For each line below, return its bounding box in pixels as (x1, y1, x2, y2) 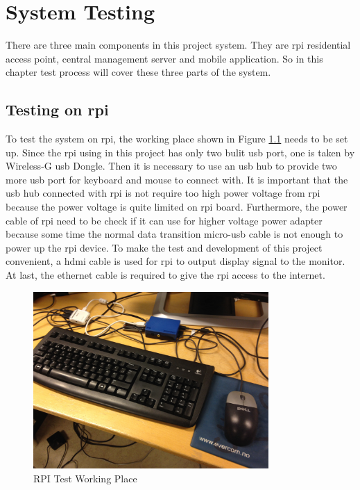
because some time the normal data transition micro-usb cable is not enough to (6, 227, 343, 241)
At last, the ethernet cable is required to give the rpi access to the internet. (6, 268, 325, 282)
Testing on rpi (6, 99, 109, 120)
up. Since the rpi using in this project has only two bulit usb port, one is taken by (6, 145, 355, 159)
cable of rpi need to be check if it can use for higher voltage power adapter (6, 213, 323, 227)
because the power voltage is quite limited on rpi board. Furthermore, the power (6, 199, 348, 214)
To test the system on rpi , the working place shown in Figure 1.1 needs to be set (6, 131, 348, 146)
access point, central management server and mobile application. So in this (6, 51, 323, 65)
